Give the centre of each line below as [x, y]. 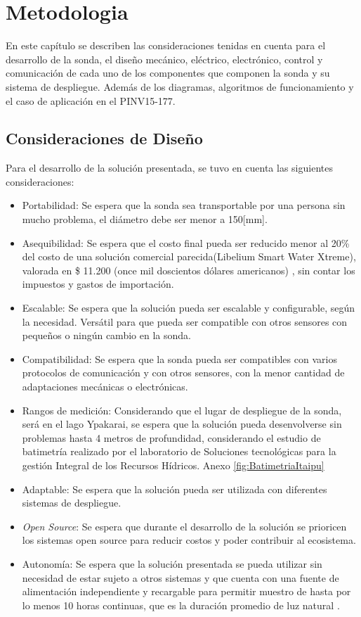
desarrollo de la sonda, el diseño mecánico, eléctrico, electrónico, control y [164, 59]
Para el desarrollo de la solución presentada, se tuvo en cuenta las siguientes [169, 168]
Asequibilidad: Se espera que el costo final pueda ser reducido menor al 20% [186, 242]
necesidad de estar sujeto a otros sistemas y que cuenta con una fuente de [180, 577]
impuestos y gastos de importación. [98, 284]
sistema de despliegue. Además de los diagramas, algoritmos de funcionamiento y [180, 86]
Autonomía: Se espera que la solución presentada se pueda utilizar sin [172, 563]
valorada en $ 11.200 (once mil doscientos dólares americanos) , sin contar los [189, 270]
